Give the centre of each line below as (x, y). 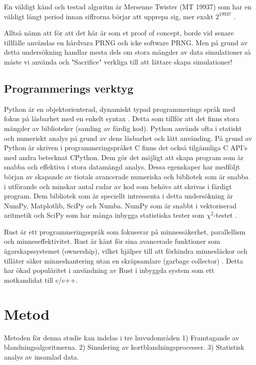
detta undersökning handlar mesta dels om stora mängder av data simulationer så (128, 52)
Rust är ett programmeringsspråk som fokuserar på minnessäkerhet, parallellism (125, 231)
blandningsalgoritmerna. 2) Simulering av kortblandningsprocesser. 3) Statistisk (124, 347)
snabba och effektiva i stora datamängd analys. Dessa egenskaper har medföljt (122, 167)
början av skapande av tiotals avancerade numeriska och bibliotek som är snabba (126, 176)
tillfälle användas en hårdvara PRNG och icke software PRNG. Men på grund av (126, 42)
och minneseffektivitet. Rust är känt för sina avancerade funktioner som (112, 241)
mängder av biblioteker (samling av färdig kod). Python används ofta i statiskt (123, 128)
